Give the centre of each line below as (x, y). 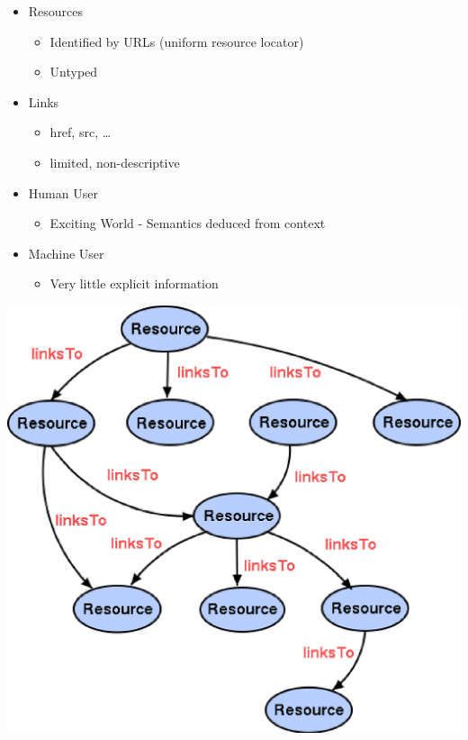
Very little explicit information (134, 283)
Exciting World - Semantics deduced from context (188, 223)
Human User (63, 192)
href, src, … (81, 132)
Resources (56, 11)
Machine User (66, 253)
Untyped (74, 72)
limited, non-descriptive (115, 162)
